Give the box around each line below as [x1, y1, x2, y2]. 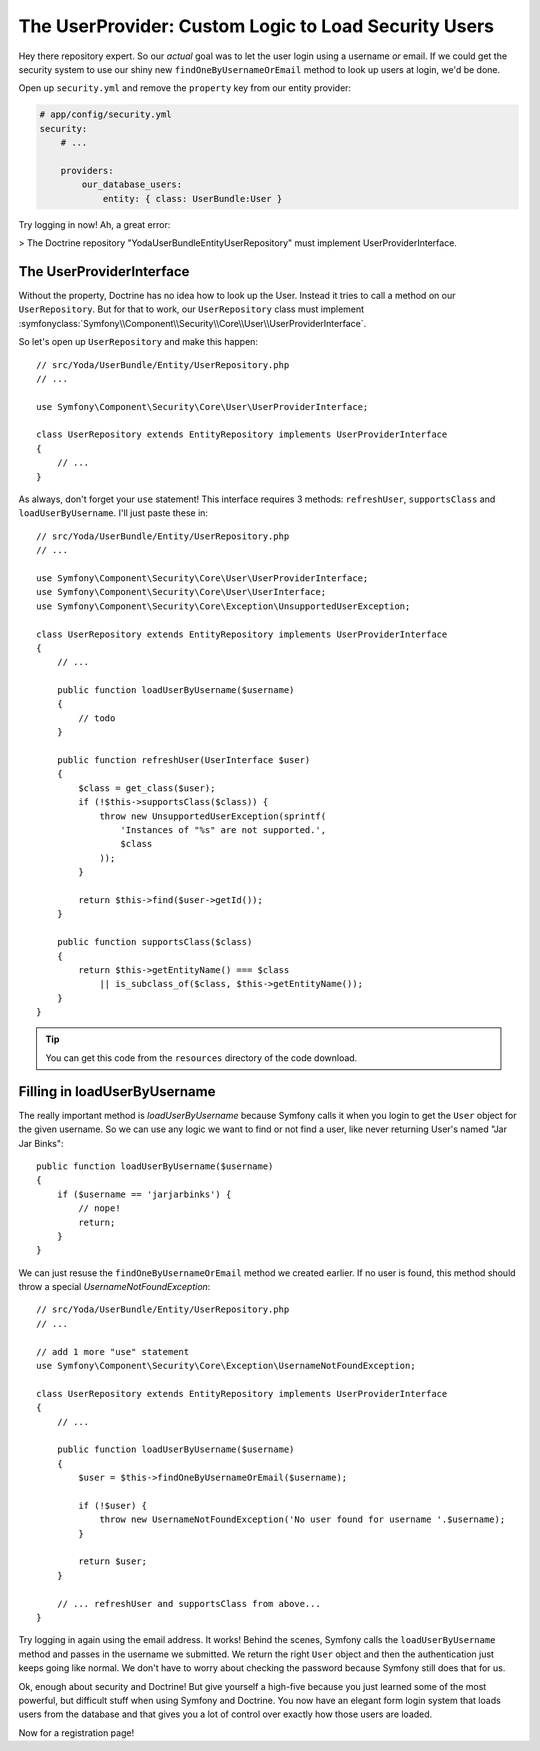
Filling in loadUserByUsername [18, 1083, 216, 1100]
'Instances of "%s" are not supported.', [120, 825, 327, 835]
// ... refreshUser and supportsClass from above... [56, 1598, 322, 1609]
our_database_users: [81, 179, 183, 190]
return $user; [78, 1556, 148, 1567]
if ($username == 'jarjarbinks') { [56, 1188, 232, 1200]
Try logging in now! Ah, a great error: [18, 218, 171, 230]
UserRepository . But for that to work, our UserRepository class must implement [18, 303, 365, 315]
